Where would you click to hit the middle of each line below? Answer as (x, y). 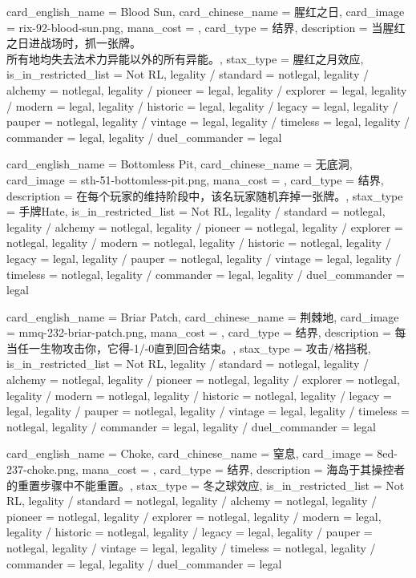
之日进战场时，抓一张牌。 (74, 43)
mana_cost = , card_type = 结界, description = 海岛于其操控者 (244, 469)
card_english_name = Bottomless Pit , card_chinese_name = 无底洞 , (180, 164)
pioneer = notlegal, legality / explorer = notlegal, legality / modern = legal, (194, 516)
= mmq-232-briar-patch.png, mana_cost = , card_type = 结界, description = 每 (206, 332)
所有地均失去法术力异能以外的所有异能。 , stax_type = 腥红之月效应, (185, 58)
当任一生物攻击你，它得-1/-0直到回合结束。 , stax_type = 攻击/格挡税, (189, 348)
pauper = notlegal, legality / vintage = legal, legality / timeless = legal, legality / (208, 121)
